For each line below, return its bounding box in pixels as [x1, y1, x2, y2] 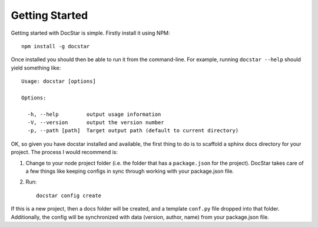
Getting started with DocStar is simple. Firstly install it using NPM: [11, 29, 170, 36]
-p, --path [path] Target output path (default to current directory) [27, 127, 239, 134]
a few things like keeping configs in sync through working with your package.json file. [25, 168, 234, 175]
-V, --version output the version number [27, 119, 164, 126]
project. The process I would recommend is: [11, 149, 118, 156]
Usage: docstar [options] [21, 78, 97, 85]
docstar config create [36, 192, 102, 199]
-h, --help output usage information [27, 111, 161, 118]
